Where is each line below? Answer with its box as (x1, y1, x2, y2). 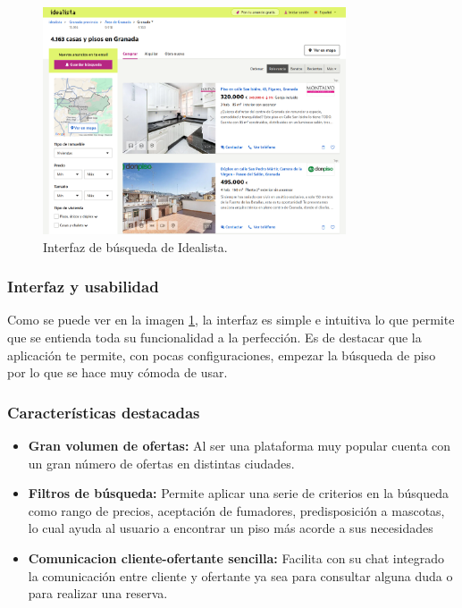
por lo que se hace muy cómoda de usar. (7, 363, 228, 382)
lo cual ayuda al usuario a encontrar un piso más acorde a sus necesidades (28, 519, 433, 537)
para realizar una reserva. (28, 584, 168, 603)
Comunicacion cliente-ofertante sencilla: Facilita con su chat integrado (28, 548, 445, 567)
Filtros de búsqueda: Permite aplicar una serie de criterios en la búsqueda (28, 484, 449, 502)
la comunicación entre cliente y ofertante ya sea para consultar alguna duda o (28, 566, 453, 585)
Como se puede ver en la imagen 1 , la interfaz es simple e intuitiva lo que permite (7, 310, 455, 329)
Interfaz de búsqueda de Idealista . (43, 237, 228, 256)
